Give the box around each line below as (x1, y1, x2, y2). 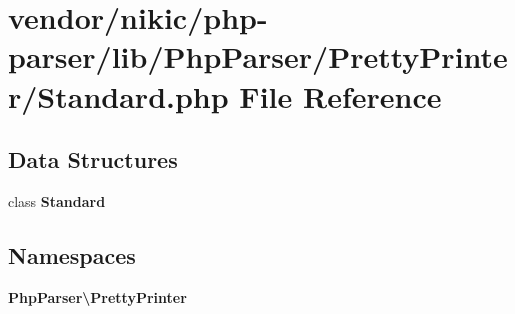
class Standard (8, 190, 106, 211)
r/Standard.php (8, 75, 229, 116)
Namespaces (8, 239, 136, 270)
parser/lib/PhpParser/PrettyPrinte (8, 36, 508, 77)
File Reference (239, 75, 442, 116)
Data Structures (8, 144, 178, 175)
